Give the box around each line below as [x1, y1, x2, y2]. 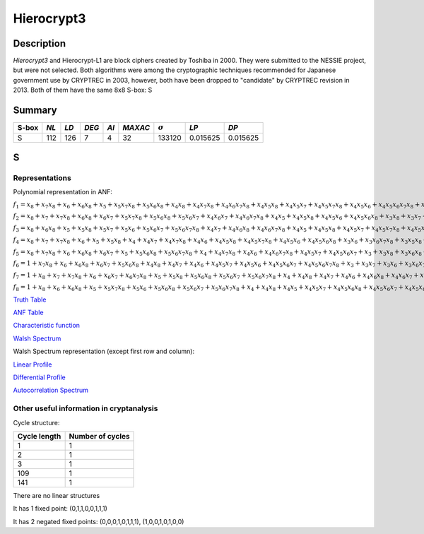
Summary [13, 105, 57, 117]
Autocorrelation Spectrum [13, 386, 88, 395]
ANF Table [13, 308, 44, 317]
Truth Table [13, 295, 47, 304]
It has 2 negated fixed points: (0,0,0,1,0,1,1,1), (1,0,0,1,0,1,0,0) [13, 517, 184, 526]
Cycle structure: [13, 418, 60, 427]
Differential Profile [13, 373, 66, 381]
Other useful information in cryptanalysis [13, 403, 158, 413]
